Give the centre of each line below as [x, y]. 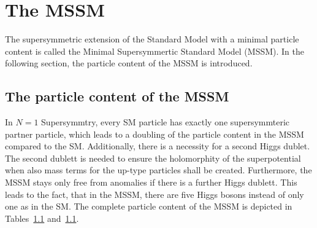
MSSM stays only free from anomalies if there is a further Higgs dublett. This [151, 182]
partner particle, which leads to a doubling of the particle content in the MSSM [155, 134]
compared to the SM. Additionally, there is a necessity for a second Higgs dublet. [158, 146]
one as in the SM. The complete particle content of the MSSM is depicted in [149, 206]
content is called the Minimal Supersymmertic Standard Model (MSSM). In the [155, 51]
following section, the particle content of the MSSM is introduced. [129, 63]
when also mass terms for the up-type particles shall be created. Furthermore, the [158, 170]
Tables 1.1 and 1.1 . [42, 218]
